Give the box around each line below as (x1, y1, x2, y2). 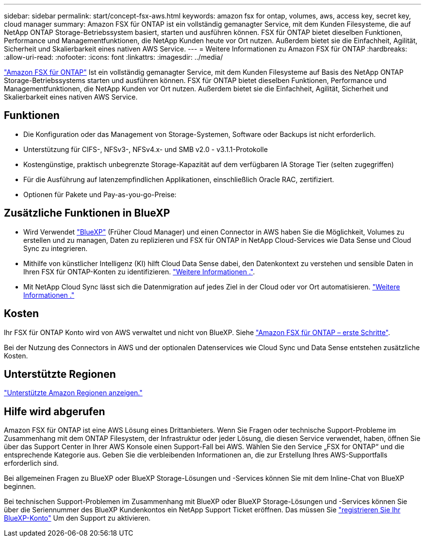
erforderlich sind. (4, 459, 59, 468)
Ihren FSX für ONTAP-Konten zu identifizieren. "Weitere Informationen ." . (23, 267, 255, 276)
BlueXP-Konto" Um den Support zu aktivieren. (4, 514, 151, 523)
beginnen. (4, 482, 36, 491)
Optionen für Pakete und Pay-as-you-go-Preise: (23, 190, 177, 199)
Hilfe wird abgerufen (4, 405, 105, 418)
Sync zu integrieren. (23, 244, 88, 253)
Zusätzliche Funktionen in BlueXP (4, 207, 170, 220)
